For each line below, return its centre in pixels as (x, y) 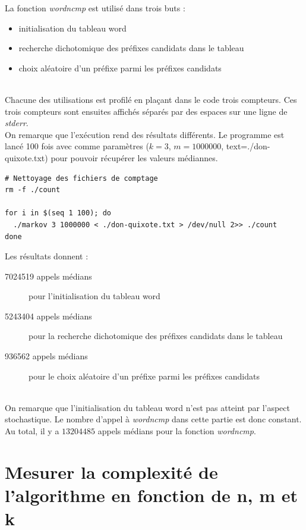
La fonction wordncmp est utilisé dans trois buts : (95, 8)
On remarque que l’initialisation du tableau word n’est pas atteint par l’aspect (148, 407)
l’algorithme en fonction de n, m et (151, 495)
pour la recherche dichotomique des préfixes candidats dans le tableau (156, 336)
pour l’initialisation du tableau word (94, 296)
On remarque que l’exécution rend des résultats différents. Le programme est (145, 134)
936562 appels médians (46, 356)
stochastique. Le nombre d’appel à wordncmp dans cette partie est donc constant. (153, 419)
